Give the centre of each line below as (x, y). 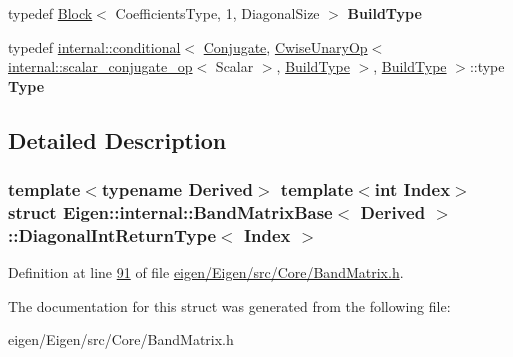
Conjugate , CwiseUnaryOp (285, 46)
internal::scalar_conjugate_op (100, 66)
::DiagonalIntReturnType (112, 234)
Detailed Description (117, 139)
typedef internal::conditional (94, 46)
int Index (412, 189)
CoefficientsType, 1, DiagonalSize (217, 13)
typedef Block (50, 13)
